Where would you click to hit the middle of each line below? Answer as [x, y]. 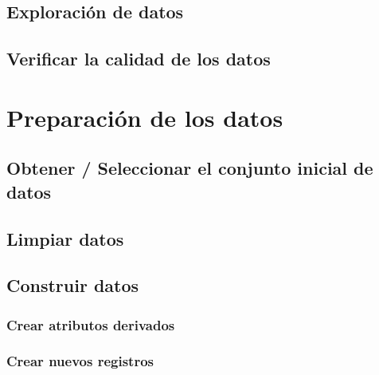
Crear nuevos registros [80, 361]
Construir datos [73, 285]
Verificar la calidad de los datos [139, 59]
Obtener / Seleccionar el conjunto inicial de [190, 168]
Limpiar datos [65, 238]
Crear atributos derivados [91, 324]
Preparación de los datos [145, 117]
